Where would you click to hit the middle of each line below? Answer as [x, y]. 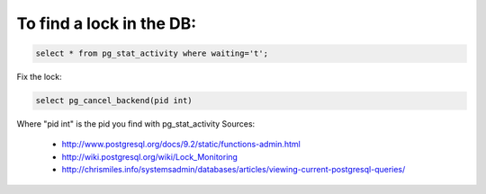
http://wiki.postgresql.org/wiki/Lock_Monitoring [150, 156]
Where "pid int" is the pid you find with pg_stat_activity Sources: [136, 124]
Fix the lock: [39, 77]
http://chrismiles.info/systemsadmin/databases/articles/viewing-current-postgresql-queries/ [234, 170]
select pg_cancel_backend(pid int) [114, 101]
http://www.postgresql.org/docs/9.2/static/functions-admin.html [181, 145]
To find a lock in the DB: [107, 23]
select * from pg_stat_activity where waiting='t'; [152, 53]
